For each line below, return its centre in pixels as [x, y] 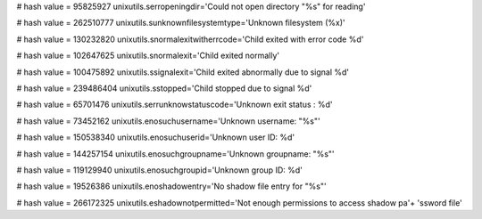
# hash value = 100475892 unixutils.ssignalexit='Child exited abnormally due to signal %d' [183, 72]
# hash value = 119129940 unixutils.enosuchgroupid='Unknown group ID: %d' [159, 170]
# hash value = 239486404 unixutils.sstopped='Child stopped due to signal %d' [164, 88]
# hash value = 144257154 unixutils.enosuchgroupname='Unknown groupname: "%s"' [175, 154]
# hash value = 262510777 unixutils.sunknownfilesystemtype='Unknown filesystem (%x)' [181, 23]
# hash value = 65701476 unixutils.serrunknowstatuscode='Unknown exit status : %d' [175, 105]
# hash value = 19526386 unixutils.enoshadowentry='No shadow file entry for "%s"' [171, 186]
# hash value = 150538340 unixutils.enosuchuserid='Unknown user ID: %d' [156, 137]
